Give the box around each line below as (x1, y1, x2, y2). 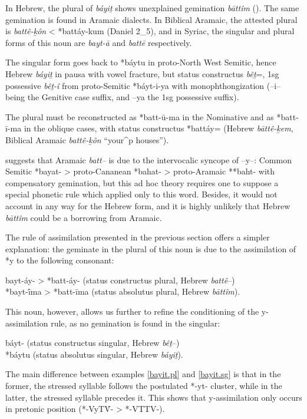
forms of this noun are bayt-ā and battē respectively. (5, 36, 192, 48)
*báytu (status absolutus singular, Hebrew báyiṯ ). (5, 348, 183, 360)
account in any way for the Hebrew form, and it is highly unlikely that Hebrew (5, 199, 291, 212)
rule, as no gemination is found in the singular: (51, 316, 220, 329)
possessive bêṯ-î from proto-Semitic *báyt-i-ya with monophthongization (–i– (5, 79, 281, 91)
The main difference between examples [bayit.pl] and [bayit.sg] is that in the (5, 368, 281, 380)
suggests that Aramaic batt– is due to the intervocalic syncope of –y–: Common (5, 153, 292, 166)
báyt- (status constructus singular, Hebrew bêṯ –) (5, 336, 180, 349)
